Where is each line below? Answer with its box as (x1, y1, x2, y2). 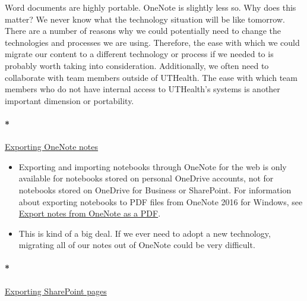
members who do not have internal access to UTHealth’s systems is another (5, 83, 280, 95)
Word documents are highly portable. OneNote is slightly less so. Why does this (5, 1, 296, 13)
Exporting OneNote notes (5, 140, 99, 153)
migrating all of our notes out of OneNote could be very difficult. (18, 239, 255, 251)
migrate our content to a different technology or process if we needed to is (5, 48, 274, 60)
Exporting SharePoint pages (5, 284, 107, 297)
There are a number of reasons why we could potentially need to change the (5, 24, 281, 37)
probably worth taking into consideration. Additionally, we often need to (5, 59, 269, 71)
